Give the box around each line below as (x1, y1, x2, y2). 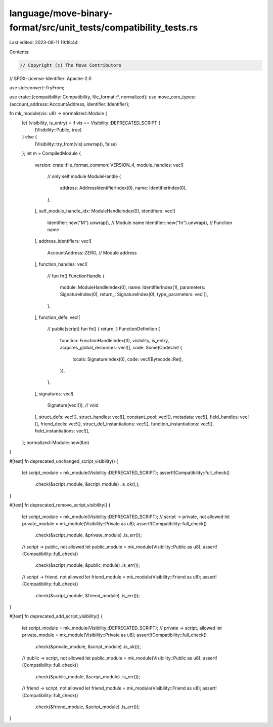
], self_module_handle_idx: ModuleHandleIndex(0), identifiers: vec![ (34, 208, 175, 214)
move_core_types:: (157, 94, 197, 100)
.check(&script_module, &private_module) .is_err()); (34, 532, 142, 538)
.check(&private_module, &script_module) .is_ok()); (34, 643, 141, 649)
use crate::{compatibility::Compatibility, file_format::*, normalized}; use (9, 94, 157, 100)
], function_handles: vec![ (34, 261, 88, 267)
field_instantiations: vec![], (34, 428, 90, 434)
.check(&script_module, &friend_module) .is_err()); (34, 592, 140, 598)
